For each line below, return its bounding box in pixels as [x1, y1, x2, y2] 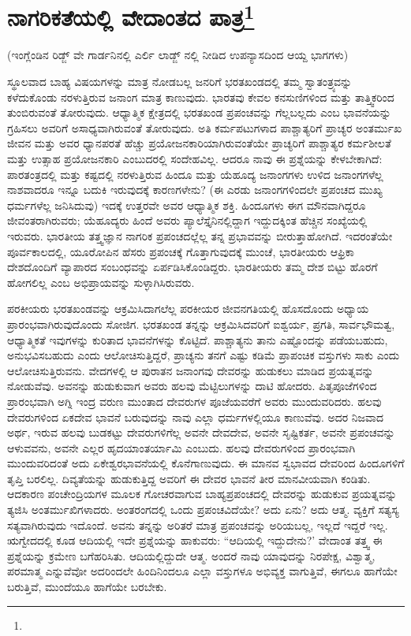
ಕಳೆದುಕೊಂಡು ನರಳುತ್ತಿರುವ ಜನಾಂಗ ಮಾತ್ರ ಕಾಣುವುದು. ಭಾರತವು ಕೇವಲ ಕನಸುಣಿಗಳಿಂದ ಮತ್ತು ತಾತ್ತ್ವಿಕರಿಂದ [7, 88, 394, 105]
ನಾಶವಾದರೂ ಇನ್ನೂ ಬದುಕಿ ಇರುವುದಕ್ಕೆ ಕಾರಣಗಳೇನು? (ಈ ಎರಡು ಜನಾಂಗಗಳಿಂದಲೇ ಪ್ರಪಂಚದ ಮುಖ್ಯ [7, 181, 383, 198]
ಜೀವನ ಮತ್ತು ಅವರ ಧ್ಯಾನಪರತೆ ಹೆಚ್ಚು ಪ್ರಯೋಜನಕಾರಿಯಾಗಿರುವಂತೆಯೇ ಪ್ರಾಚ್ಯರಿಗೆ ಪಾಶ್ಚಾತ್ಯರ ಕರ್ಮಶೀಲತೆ [7, 135, 391, 151]
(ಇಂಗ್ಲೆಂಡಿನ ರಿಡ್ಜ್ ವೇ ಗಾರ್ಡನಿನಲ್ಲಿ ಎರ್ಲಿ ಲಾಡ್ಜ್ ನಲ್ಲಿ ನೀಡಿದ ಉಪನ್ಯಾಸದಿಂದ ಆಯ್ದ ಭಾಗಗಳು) [7, 46, 349, 63]
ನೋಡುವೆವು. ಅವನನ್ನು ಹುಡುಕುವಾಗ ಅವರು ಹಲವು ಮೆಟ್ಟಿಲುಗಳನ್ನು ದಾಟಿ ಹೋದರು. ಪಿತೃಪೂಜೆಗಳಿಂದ [7, 378, 377, 394]
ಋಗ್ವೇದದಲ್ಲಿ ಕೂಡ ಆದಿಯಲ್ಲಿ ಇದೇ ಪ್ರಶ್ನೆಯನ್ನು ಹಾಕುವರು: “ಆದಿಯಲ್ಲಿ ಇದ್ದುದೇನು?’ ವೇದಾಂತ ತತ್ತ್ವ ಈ [7, 532, 383, 549]
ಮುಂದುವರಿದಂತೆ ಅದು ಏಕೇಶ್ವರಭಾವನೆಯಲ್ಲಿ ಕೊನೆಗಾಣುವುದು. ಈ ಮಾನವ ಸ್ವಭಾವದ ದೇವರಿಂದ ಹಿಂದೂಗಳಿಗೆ [7, 455, 405, 471]
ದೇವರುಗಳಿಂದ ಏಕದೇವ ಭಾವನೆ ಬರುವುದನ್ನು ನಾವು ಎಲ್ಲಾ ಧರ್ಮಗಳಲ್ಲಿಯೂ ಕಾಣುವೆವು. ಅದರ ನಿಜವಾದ [7, 408, 384, 425]
